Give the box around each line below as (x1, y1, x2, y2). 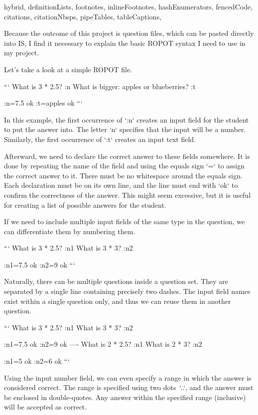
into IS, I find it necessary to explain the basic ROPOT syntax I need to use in (4, 37, 246, 48)
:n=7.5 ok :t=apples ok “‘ (4, 98, 83, 108)
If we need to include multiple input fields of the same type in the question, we (4, 216, 245, 227)
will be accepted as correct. (4, 402, 87, 412)
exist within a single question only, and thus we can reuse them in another (4, 295, 231, 306)
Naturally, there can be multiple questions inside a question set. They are (4, 276, 229, 286)
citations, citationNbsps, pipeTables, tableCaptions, (4, 11, 161, 21)
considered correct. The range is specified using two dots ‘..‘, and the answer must (4, 382, 254, 393)
